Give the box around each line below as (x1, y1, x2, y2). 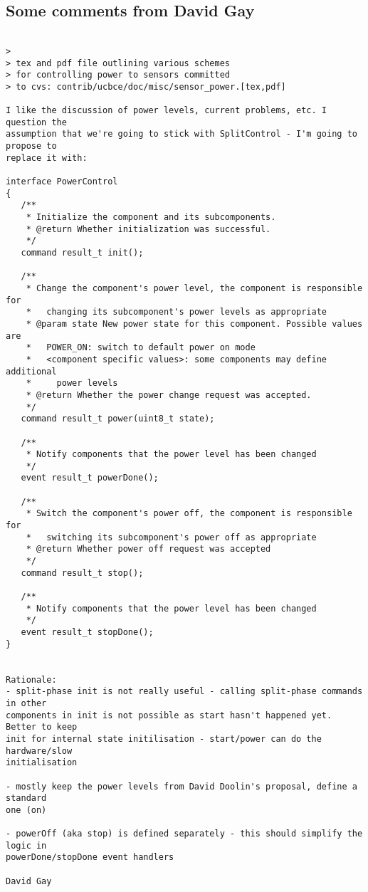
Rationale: (6, 674, 57, 685)
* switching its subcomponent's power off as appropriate (26, 532, 317, 542)
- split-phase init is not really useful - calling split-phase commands (6, 686, 363, 697)
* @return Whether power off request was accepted (26, 544, 271, 555)
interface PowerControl (6, 177, 118, 187)
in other (6, 698, 47, 708)
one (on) (6, 804, 47, 815)
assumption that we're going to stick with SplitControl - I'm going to (6, 129, 357, 140)
